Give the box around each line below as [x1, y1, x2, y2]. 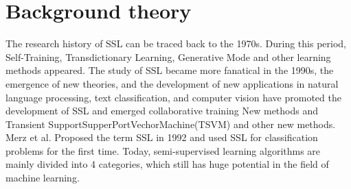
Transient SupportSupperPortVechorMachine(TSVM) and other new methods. [5, 116, 336, 131]
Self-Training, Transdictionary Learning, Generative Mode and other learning [5, 49, 331, 64]
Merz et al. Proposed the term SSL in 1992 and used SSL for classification [5, 130, 318, 144]
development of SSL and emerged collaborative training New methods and [5, 103, 319, 118]
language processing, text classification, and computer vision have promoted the [5, 90, 341, 104]
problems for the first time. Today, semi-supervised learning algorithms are [5, 143, 321, 157]
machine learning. [5, 171, 80, 185]
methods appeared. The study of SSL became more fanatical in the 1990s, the [5, 63, 334, 77]
